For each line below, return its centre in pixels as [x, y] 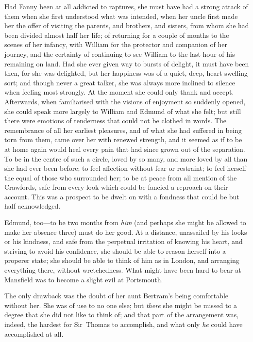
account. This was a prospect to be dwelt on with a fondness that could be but [122, 196]
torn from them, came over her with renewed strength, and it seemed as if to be [123, 139]
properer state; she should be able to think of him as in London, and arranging [122, 260]
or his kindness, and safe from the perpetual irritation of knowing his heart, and [124, 241]
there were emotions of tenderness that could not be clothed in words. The [115, 121]
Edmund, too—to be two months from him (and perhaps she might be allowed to [125, 222]
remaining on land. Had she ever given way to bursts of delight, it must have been [127, 63]
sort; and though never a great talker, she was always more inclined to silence [120, 82]
